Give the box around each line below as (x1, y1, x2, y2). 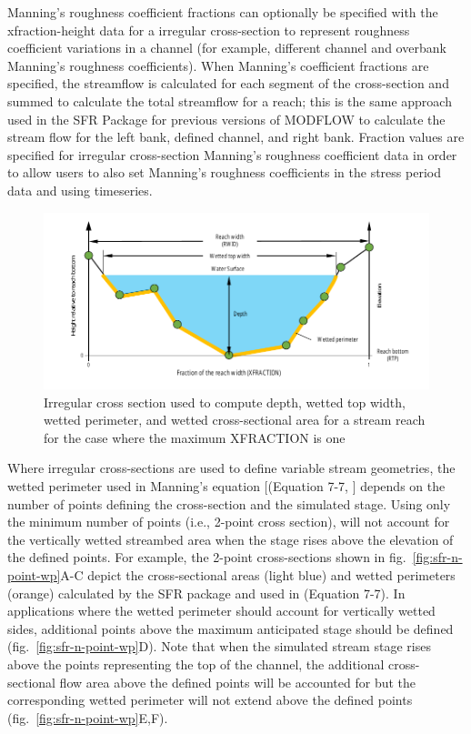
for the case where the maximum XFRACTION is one (44, 427, 346, 447)
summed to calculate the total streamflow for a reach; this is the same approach (7, 91, 452, 110)
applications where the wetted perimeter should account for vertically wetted (7, 601, 436, 620)
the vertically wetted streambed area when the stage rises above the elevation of (7, 529, 454, 548)
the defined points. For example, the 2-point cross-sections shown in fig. (7, 548, 406, 567)
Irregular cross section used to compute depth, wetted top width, (44, 392, 406, 411)
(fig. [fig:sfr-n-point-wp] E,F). (7, 708, 168, 727)
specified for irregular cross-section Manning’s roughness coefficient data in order (7, 145, 457, 164)
